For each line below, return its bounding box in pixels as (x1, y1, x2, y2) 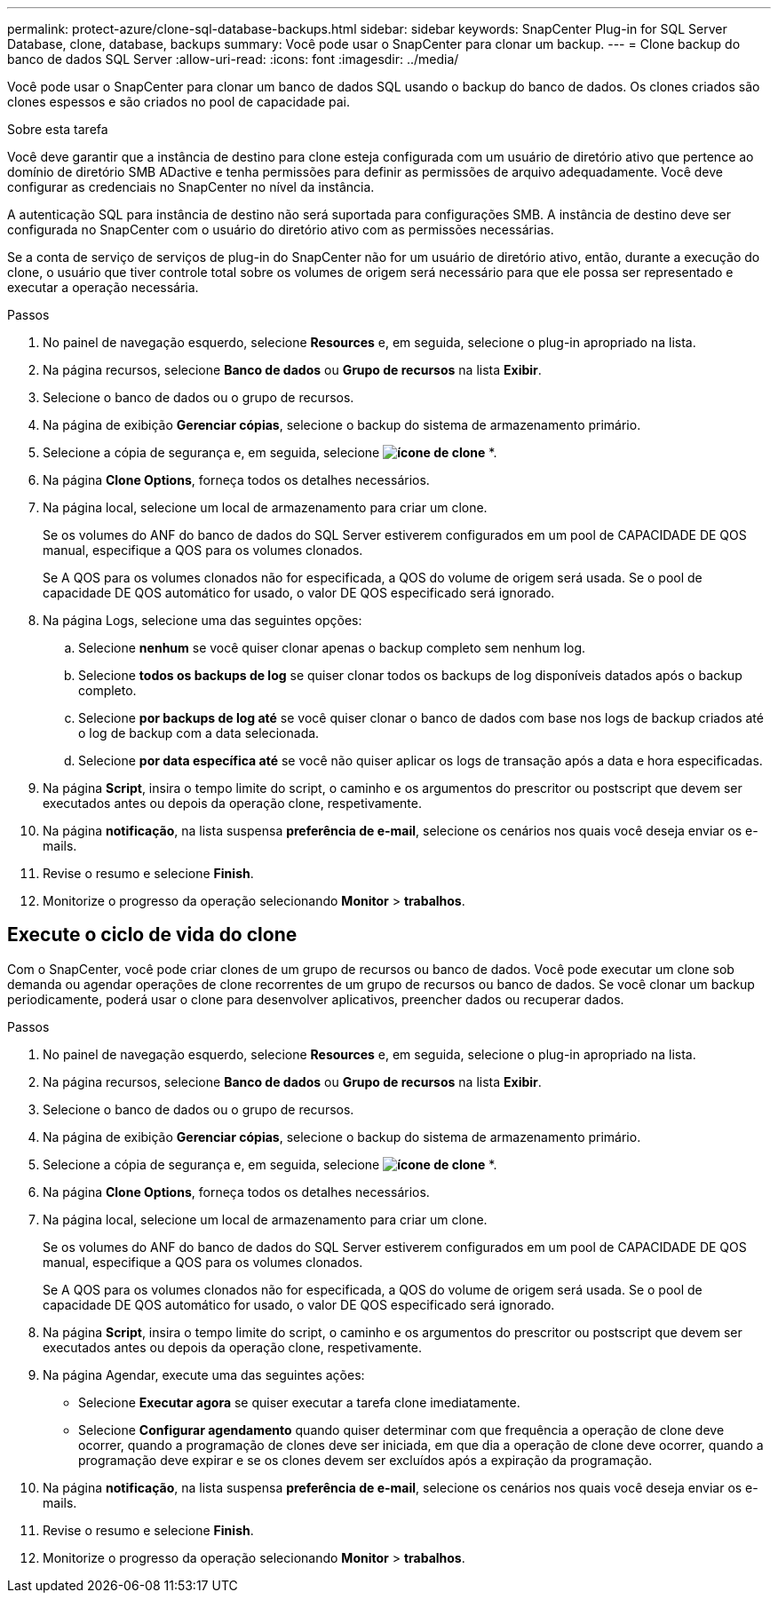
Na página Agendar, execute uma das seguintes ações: (43, 1366, 365, 1382)
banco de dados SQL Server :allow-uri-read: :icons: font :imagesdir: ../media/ (7, 51, 459, 67)
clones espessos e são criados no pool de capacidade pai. (7, 94, 350, 109)
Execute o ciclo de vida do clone (7, 923, 298, 947)
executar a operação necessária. (7, 280, 199, 295)
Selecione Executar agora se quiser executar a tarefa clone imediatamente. (78, 1394, 520, 1410)
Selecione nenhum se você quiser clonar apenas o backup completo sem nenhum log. (78, 640, 586, 655)
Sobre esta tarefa (7, 122, 108, 137)
